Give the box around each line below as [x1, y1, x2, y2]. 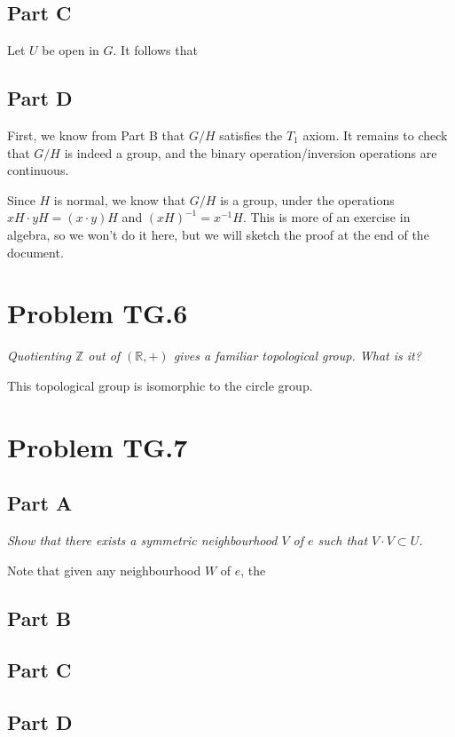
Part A [7, 489, 73, 517]
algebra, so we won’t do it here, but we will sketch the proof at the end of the [7, 225, 429, 243]
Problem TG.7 [7, 428, 188, 464]
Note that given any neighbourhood [7, 560, 201, 579]
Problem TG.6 [7, 295, 188, 331]
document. [7, 242, 64, 261]
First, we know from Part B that [7, 126, 185, 144]
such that [318, 531, 368, 550]
